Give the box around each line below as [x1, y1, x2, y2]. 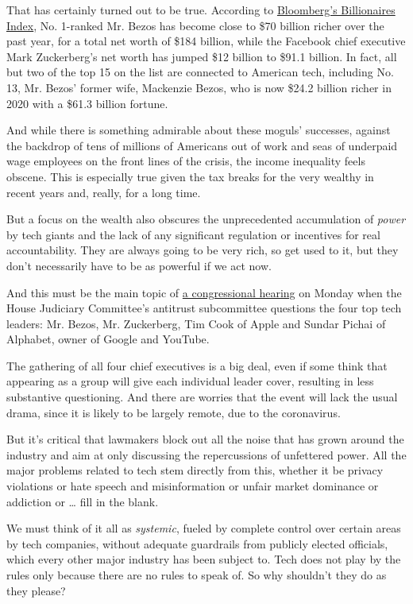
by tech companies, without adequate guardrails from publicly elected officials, [6, 535, 388, 552]
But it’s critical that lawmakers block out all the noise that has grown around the [6, 431, 404, 447]
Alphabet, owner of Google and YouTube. [6, 331, 210, 347]
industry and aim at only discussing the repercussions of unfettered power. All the [6, 446, 407, 463]
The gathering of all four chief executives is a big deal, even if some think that [6, 357, 388, 374]
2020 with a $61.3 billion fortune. [6, 95, 168, 111]
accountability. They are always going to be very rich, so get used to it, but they [6, 242, 399, 258]
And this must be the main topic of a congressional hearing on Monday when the [6, 284, 402, 300]
